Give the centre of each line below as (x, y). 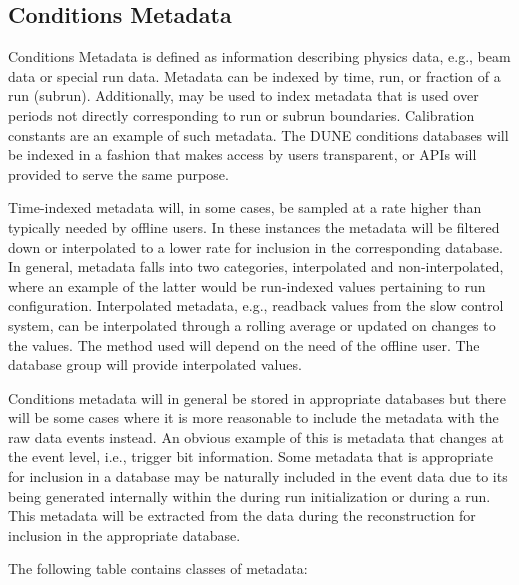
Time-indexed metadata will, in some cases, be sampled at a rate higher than (245, 207)
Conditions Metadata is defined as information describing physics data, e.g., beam (259, 56)
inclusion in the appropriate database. (124, 534)
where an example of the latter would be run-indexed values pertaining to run (247, 285)
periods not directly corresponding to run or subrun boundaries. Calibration (241, 114)
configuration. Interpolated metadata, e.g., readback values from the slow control (256, 305)
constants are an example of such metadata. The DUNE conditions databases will (258, 134)
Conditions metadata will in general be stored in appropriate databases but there (257, 397)
